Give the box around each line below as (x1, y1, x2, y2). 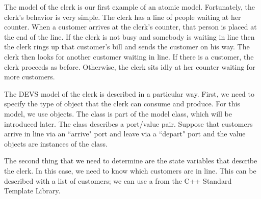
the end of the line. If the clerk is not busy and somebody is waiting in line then (4, 31, 255, 42)
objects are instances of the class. (4, 138, 108, 149)
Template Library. (4, 185, 61, 196)
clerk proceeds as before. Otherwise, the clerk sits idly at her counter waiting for (4, 61, 255, 72)
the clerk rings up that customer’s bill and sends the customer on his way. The (4, 41, 250, 52)
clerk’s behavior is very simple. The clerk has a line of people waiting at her (4, 11, 241, 22)
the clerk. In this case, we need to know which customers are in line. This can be (4, 165, 256, 176)
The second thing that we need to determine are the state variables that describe (4, 155, 257, 166)
